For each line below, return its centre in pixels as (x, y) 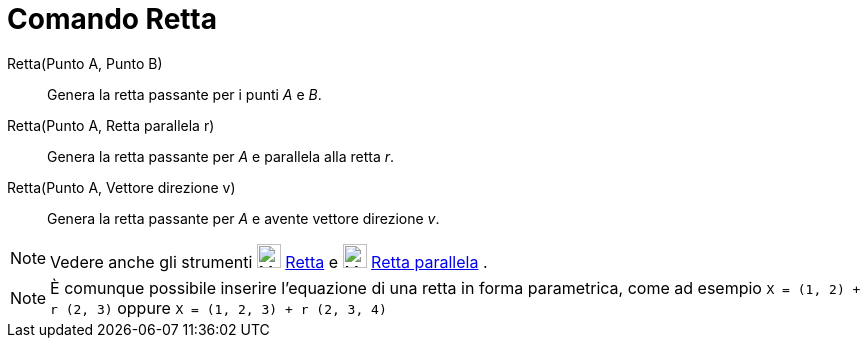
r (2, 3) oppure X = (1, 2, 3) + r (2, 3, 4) (218, 307)
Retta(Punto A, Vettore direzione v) (121, 187)
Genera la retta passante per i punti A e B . (184, 94)
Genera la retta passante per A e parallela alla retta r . (221, 156)
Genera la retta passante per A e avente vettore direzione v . (243, 218)
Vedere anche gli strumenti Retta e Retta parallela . (269, 261)
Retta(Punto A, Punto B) (85, 63)
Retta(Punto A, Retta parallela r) (111, 125)
